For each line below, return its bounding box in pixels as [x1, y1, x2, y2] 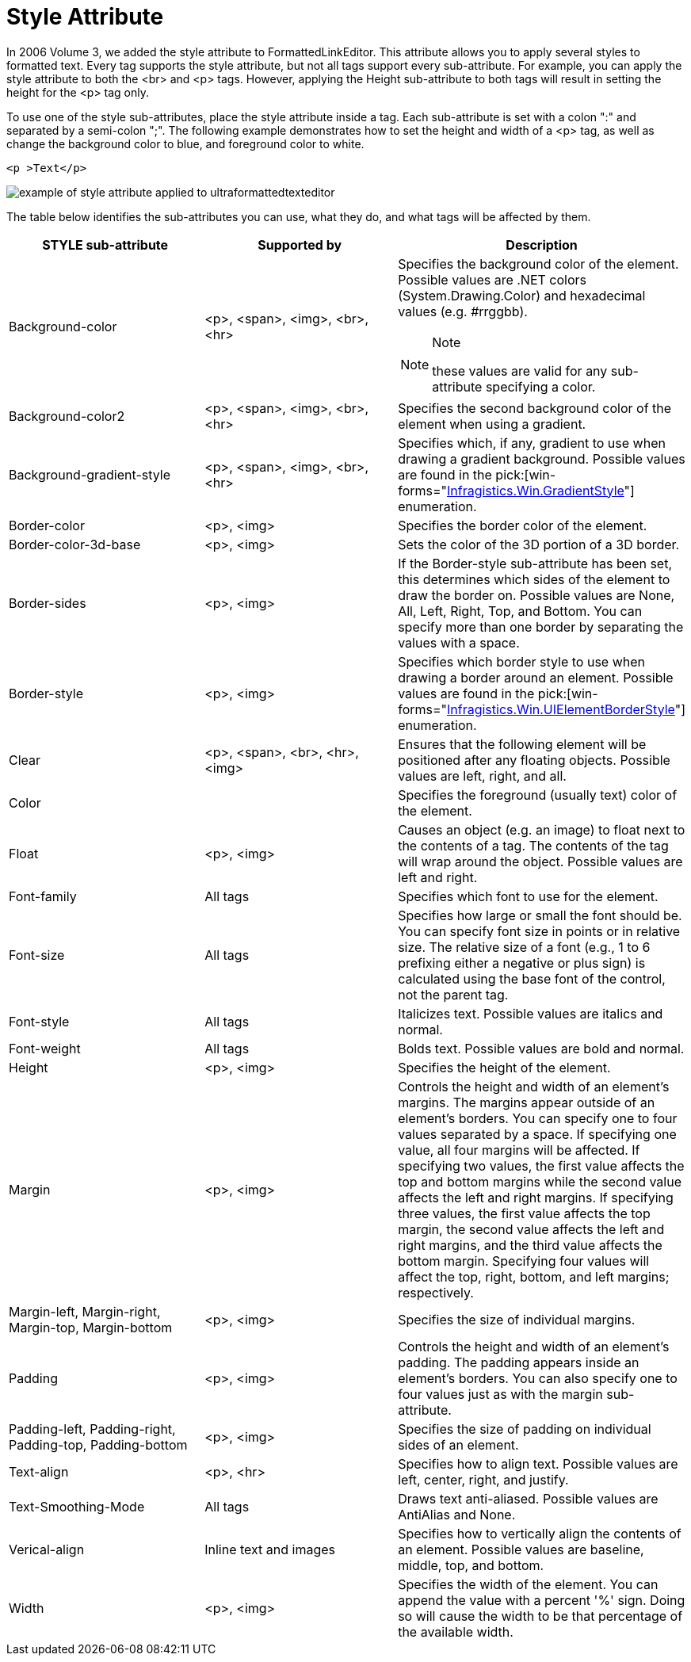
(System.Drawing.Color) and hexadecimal [398, 287, 646, 304]
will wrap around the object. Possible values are [398, 853, 683, 869]
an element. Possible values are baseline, [398, 1541, 644, 1557]
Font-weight [9, 1040, 81, 1056]
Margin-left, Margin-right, [9, 1303, 161, 1320]
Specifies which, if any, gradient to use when [398, 434, 666, 451]
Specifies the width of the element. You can [398, 1576, 659, 1592]
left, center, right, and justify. [398, 1471, 569, 1488]
